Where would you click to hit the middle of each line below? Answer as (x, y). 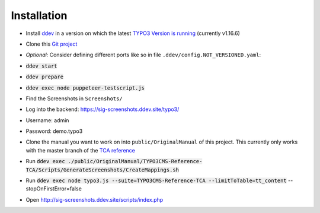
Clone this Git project (52, 44)
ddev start (41, 66)
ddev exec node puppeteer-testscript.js (85, 88)
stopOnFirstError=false (54, 189)
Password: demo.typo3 (54, 131)
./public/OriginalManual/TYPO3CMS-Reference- (135, 161)
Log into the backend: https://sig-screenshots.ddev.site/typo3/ (103, 109)
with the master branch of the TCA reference (81, 150)
